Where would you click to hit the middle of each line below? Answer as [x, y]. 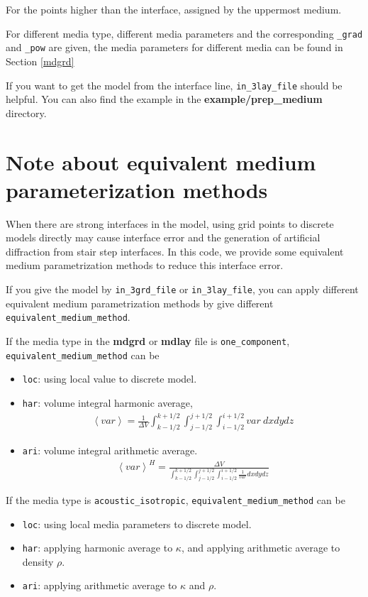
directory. [26, 113]
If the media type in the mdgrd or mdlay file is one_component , [148, 340]
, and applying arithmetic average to [261, 548]
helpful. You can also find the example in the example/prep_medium [164, 99]
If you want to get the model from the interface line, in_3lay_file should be [174, 85]
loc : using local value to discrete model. [110, 379]
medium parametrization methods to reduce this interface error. [145, 265]
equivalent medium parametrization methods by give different [140, 303]
